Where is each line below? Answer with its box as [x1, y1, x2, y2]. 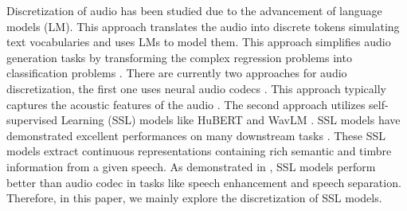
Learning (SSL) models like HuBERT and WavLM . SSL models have [61, 111, 401, 128]
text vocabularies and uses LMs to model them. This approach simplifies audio [6, 33, 391, 50]
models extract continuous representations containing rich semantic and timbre [6, 143, 392, 159]
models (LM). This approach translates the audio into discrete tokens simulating [6, 18, 400, 34]
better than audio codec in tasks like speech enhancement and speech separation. [6, 174, 401, 190]
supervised [6, 111, 57, 128]
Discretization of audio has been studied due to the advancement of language [6, 2, 382, 18]
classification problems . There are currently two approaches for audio [6, 64, 347, 81]
